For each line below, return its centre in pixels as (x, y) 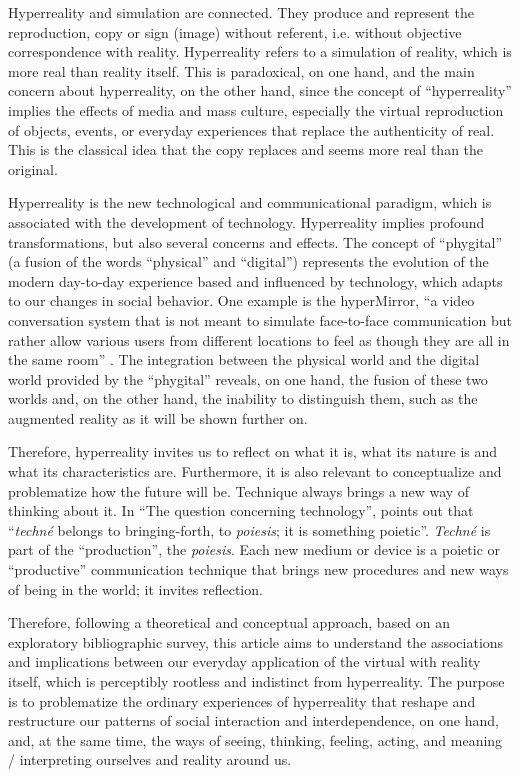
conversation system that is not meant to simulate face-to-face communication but (260, 319)
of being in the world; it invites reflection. (135, 588)
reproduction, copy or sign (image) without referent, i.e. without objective (235, 31)
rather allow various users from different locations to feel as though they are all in (259, 339)
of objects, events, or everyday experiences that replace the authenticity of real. (251, 129)
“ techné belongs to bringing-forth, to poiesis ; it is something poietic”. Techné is (249, 529)
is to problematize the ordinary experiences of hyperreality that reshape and (242, 700)
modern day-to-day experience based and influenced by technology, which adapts (255, 280)
